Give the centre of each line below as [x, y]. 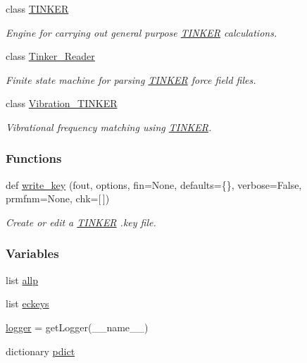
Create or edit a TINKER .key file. [81, 222]
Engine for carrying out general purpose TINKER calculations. [142, 32]
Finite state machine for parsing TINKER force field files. [131, 79]
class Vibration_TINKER [62, 103]
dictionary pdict [40, 351]
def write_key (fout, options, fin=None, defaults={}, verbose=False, [154, 184]
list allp [22, 279]
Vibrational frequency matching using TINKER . [109, 127]
